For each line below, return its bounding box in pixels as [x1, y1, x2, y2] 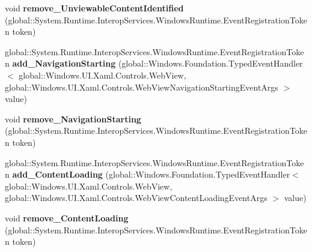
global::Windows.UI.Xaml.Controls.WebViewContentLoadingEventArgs [5, 191, 268, 204]
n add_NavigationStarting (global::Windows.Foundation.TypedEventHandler [5, 57, 303, 70]
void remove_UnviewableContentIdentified [5, 2, 184, 14]
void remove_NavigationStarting [5, 112, 141, 125]
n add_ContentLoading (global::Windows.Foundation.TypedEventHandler [5, 168, 290, 181]
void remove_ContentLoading [5, 211, 129, 224]
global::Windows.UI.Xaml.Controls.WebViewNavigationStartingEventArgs [5, 80, 278, 93]
